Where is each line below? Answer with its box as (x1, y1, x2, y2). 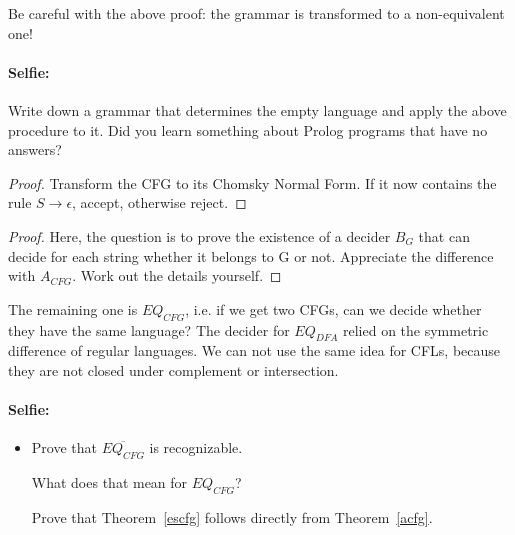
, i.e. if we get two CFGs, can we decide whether (185, 298, 482, 319)
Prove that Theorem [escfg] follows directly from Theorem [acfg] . (31, 506, 433, 527)
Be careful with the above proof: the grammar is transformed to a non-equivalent (8, 3, 505, 23)
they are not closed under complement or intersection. (8, 359, 339, 380)
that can (418, 225, 470, 246)
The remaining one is (8, 298, 138, 319)
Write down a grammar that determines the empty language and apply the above (8, 99, 507, 120)
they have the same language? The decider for (8, 319, 290, 340)
